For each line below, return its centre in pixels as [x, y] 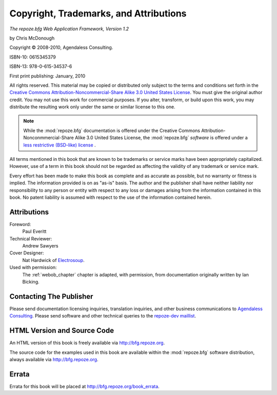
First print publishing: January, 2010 [47, 76]
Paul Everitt [34, 232]
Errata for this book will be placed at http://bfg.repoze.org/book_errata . [85, 386]
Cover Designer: [27, 253]
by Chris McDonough [32, 38]
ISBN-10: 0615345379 [33, 57]
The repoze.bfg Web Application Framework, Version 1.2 [69, 29]
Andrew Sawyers [40, 246]
